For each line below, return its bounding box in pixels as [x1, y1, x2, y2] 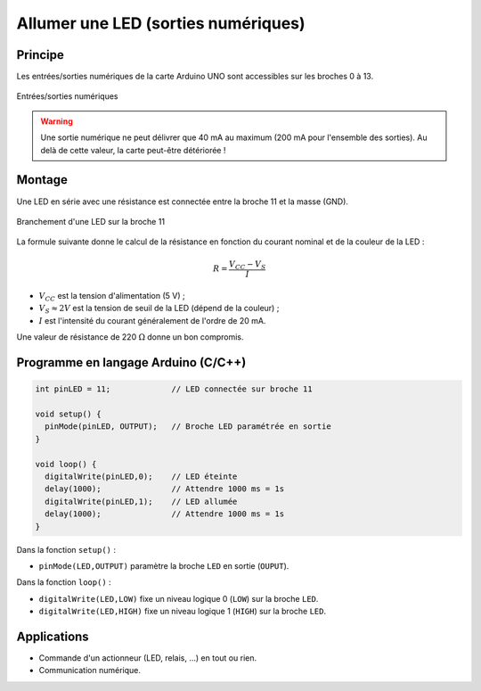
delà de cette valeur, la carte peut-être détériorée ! [40, 144, 226, 155]
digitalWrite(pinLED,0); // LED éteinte [45, 471, 238, 481]
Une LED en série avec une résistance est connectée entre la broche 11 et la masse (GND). [16, 196, 349, 207]
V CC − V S [228, 259, 266, 271]
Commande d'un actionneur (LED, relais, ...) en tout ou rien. [38, 652, 257, 663]
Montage [16, 172, 69, 187]
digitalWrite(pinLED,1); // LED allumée [45, 496, 238, 506]
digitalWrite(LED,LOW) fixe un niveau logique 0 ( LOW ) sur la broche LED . [38, 593, 319, 604]
